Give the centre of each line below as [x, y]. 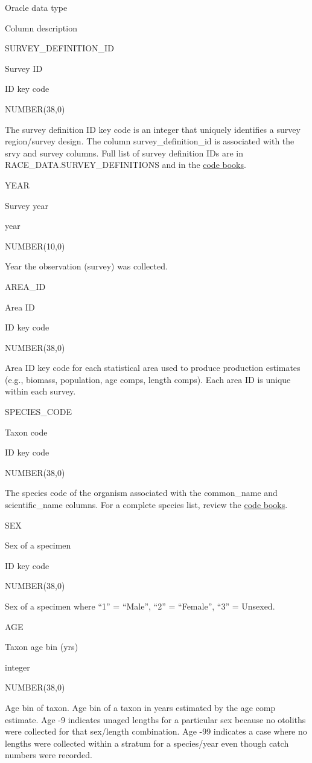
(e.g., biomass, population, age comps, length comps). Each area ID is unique [148, 379]
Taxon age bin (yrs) [42, 647]
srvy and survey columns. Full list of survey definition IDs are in [124, 153]
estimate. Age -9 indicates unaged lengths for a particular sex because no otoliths [155, 719]
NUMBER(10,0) [35, 246]
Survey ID [24, 68]
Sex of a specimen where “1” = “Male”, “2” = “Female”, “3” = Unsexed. [140, 606]
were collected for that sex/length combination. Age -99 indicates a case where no [156, 731]
